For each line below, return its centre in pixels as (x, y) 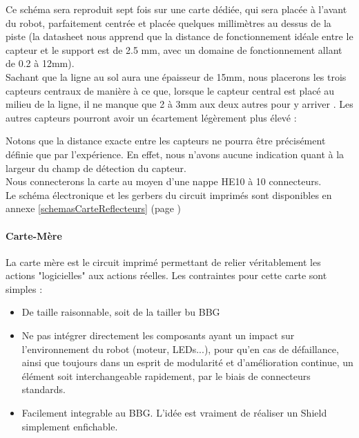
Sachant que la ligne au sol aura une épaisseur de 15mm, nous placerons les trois (176, 76)
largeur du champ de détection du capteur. (96, 168)
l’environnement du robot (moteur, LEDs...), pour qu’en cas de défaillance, (180, 349)
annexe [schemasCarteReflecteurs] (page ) (94, 208)
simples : (24, 288)
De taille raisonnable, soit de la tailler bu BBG (121, 312)
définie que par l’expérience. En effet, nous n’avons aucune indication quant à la (175, 154)
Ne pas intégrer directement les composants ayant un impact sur (158, 335)
